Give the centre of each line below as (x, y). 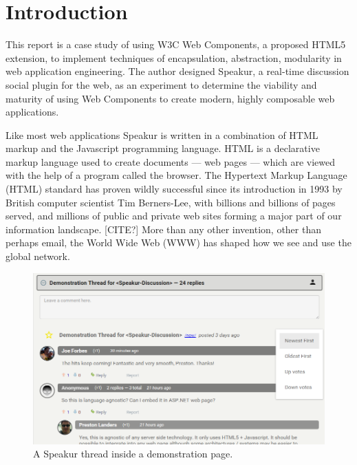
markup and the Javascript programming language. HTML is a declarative (163, 148)
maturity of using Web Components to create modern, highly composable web (170, 98)
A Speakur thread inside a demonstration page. (133, 454)
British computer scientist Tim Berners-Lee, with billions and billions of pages (171, 202)
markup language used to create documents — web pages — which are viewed (171, 161)
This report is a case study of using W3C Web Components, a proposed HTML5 (176, 44)
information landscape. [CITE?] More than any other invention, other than (163, 229)
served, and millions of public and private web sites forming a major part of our (174, 216)
